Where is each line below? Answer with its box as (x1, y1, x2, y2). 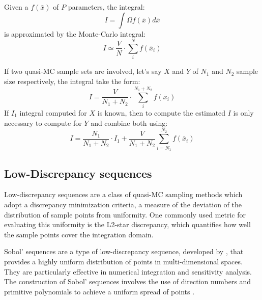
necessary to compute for (4, 117, 82, 128)
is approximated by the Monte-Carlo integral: (4, 28, 146, 39)
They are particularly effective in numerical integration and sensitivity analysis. (4, 266, 252, 277)
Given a (4, 2, 28, 12)
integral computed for (19, 107, 87, 118)
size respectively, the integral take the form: (4, 75, 140, 86)
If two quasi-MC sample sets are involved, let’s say (4, 66, 162, 76)
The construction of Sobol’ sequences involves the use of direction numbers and (4, 276, 251, 287)
